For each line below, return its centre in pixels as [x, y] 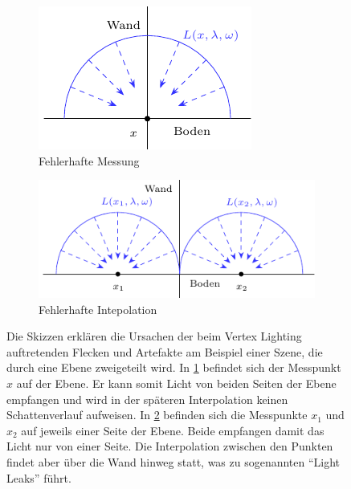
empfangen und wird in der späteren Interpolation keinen [147, 399]
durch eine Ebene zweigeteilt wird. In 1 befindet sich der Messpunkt [174, 367]
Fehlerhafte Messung [89, 160]
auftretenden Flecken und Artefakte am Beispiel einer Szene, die [165, 351]
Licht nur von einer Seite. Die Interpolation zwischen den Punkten [170, 446]
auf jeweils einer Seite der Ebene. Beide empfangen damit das [173, 430]
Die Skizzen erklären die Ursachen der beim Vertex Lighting [154, 336]
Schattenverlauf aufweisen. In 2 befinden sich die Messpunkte [157, 415]
